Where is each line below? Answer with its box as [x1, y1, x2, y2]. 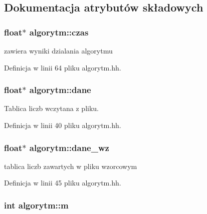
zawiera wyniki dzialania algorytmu [4, 45, 113, 55]
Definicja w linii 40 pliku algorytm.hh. [4, 120, 121, 130]
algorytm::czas [29, 25, 89, 38]
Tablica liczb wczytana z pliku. [4, 103, 99, 113]
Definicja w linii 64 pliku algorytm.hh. [4, 62, 121, 72]
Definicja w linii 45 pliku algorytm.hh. [4, 177, 121, 188]
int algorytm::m [4, 198, 69, 211]
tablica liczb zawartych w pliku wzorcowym [4, 160, 137, 171]
